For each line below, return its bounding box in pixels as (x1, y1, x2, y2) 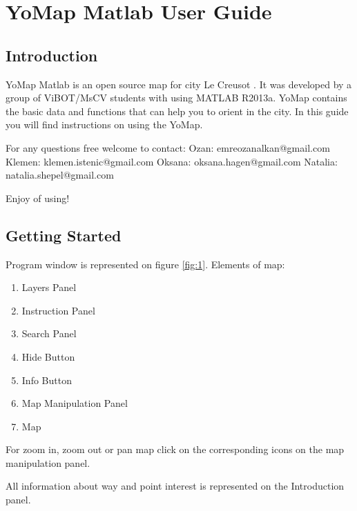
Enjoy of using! (6, 190, 70, 205)
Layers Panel (21, 280, 77, 294)
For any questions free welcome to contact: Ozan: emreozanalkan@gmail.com (6, 140, 330, 154)
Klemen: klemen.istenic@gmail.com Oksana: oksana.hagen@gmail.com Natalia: (6, 154, 338, 168)
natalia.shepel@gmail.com (6, 168, 114, 182)
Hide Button (21, 349, 75, 363)
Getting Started (6, 224, 122, 246)
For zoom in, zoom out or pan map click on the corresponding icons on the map (6, 442, 345, 457)
